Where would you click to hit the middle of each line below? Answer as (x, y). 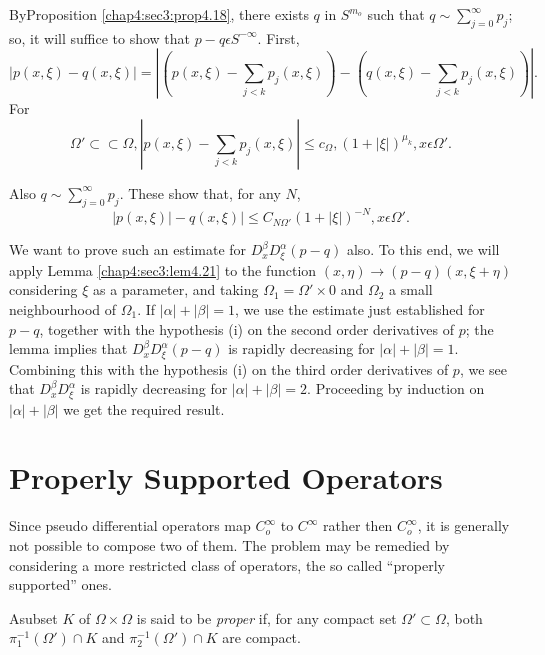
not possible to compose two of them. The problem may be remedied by (229, 544)
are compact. (261, 637)
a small (411, 289)
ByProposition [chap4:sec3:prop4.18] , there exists (159, 14)
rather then (358, 525)
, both (464, 617)
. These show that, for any (200, 192)
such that (396, 14)
